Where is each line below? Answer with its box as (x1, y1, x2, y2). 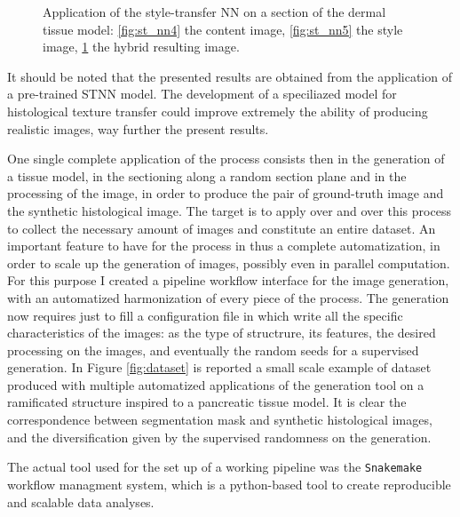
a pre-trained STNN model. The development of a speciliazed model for (7, 84, 397, 103)
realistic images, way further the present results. (7, 119, 269, 138)
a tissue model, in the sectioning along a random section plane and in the (7, 166, 407, 185)
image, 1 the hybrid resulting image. (43, 37, 240, 56)
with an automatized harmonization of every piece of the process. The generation (7, 288, 449, 306)
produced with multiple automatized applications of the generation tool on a (7, 375, 424, 394)
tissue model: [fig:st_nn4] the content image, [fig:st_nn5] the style (43, 20, 403, 38)
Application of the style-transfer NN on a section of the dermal (43, 3, 386, 20)
